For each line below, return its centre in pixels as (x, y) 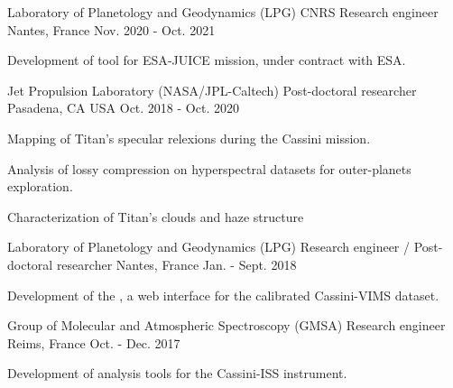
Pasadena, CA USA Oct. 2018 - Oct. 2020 (123, 108)
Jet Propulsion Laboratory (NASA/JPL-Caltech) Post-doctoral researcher (212, 90)
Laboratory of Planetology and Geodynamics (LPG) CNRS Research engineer (223, 12)
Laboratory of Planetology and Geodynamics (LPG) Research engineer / (209, 247)
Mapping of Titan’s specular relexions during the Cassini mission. (189, 138)
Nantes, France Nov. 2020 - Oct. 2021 (111, 29)
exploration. (40, 186)
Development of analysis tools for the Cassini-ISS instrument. (177, 373)
